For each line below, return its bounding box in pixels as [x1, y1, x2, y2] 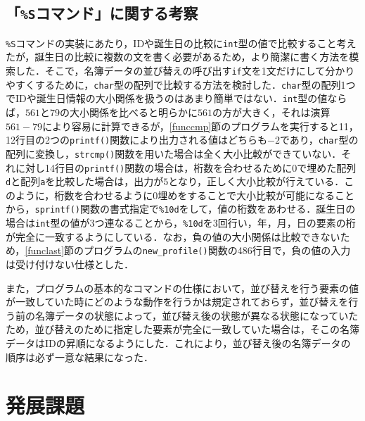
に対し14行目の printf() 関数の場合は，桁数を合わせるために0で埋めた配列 [15, 160, 357, 175]
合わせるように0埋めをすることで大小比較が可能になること [84, 187, 354, 202]
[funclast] [25, 243, 65, 258]
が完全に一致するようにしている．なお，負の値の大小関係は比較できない [6, 229, 340, 244]
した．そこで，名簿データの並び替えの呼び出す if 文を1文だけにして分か [15, 63, 345, 78]
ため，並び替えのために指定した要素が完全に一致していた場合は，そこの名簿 [6, 322, 359, 337]
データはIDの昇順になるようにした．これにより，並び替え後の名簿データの [6, 335, 351, 350]
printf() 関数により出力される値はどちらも [70, 132, 268, 147]
